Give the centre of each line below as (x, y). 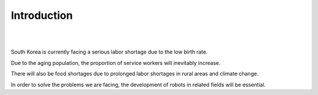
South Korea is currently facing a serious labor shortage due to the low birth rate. (109, 52)
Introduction (42, 15)
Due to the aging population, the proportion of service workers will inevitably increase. (116, 63)
